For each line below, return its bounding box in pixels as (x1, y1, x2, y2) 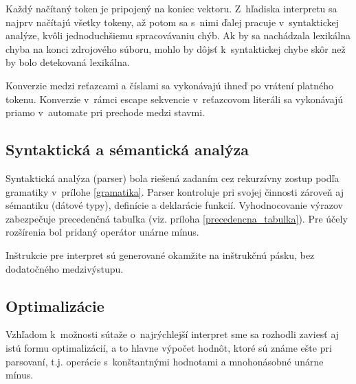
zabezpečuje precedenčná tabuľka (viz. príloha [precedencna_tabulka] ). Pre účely (5, 211, 348, 225)
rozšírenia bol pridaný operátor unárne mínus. (5, 225, 199, 239)
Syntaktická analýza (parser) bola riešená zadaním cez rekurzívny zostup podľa (5, 170, 340, 185)
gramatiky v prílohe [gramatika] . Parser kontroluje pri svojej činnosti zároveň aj (5, 184, 344, 199)
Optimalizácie (5, 295, 104, 316)
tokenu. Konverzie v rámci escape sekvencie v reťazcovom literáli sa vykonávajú (5, 91, 344, 106)
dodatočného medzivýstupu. (5, 261, 124, 275)
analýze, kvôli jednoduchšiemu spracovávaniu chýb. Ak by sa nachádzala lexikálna (5, 28, 351, 43)
